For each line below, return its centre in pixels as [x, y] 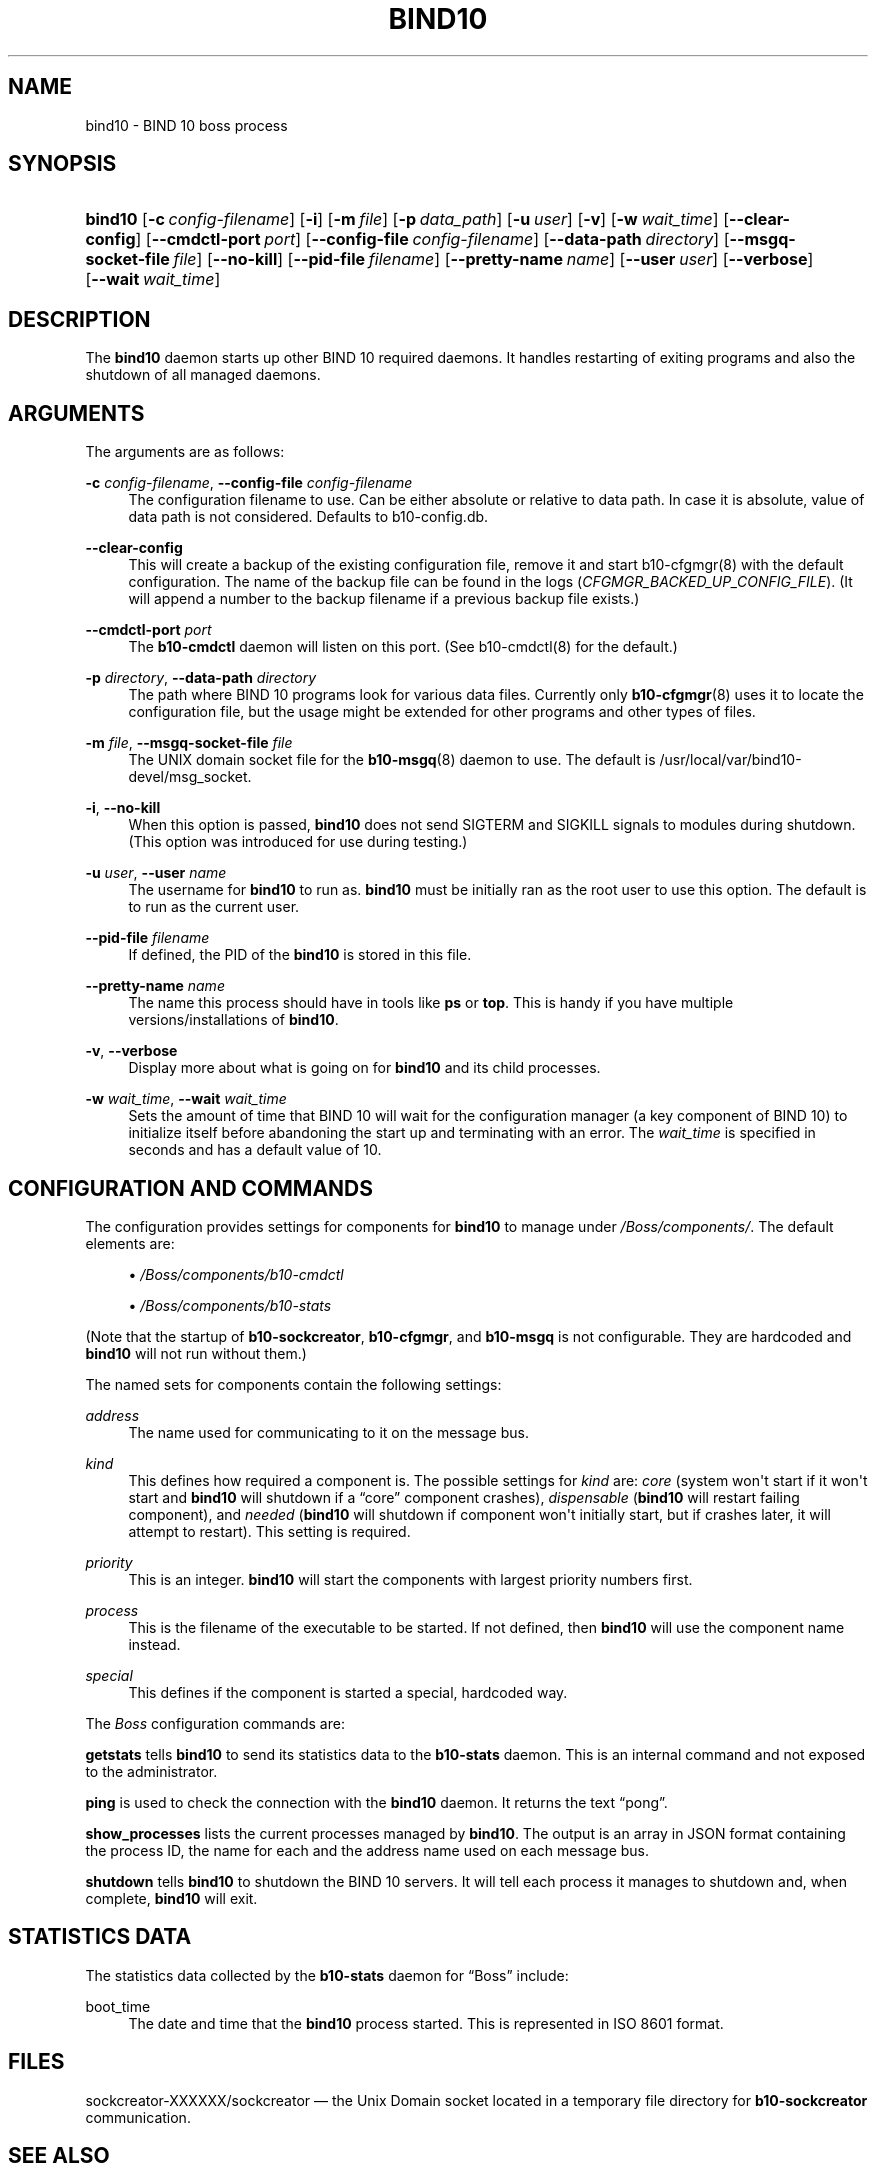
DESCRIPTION [79, 319]
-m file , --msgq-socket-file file [189, 743]
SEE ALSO [59, 2156]
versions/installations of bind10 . [233, 1020]
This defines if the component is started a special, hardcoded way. [348, 1692]
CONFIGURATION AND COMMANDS [191, 1188]
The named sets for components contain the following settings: [293, 1384]
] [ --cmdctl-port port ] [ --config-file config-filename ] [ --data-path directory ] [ [432, 239]
